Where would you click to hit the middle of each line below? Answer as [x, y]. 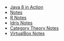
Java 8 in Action [26, 7]
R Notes [18, 18]
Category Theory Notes [34, 28]
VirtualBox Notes [27, 33]
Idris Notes [21, 23]
